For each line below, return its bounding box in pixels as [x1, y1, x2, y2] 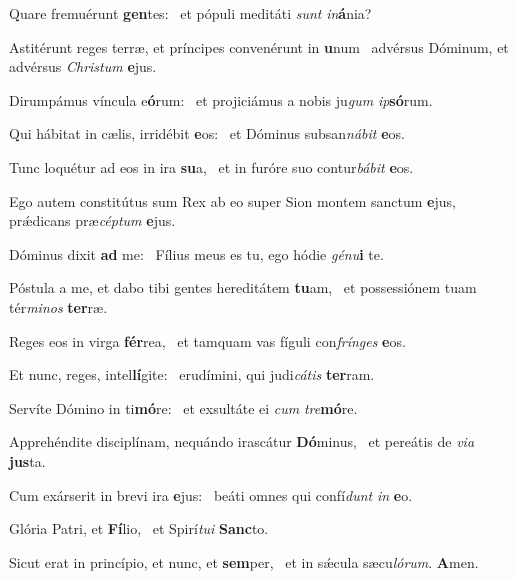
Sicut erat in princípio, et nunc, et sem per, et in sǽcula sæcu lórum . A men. [9, 551, 479, 572]
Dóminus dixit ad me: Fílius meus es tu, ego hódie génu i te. [9, 243, 384, 264]
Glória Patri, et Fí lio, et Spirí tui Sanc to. [9, 518, 269, 539]
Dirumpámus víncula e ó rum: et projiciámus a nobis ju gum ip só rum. [9, 89, 433, 110]
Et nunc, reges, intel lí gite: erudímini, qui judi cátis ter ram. [9, 364, 375, 385]
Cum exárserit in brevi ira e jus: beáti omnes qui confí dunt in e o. [9, 484, 413, 505]
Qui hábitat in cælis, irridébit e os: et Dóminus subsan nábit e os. [9, 123, 405, 144]
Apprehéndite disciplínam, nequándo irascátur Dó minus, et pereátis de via [9, 431, 475, 452]
